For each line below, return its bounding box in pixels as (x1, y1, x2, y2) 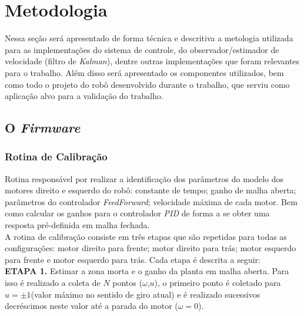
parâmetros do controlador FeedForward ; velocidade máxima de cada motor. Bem (5, 195, 298, 208)
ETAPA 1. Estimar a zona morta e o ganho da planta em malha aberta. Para (5, 265, 289, 277)
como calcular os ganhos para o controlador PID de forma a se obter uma (5, 207, 270, 219)
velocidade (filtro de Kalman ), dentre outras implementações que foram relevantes (5, 55, 300, 67)
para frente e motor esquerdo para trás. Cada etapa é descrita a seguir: (5, 253, 260, 265)
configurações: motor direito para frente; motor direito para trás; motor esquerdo (5, 242, 296, 254)
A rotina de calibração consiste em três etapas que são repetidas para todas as (5, 230, 287, 242)
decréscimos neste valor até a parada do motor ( (5, 299, 178, 312)
